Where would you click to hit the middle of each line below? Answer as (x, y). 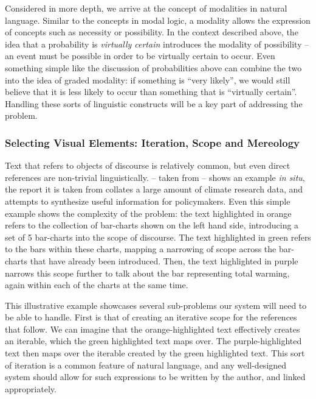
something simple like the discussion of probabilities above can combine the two (153, 67)
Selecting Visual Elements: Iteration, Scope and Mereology (153, 142)
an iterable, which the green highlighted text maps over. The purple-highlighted (153, 341)
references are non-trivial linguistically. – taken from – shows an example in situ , (155, 177)
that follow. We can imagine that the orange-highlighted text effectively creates (153, 329)
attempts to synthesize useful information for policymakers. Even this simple (148, 201)
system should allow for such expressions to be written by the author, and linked (155, 377)
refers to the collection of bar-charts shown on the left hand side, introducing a (152, 225)
